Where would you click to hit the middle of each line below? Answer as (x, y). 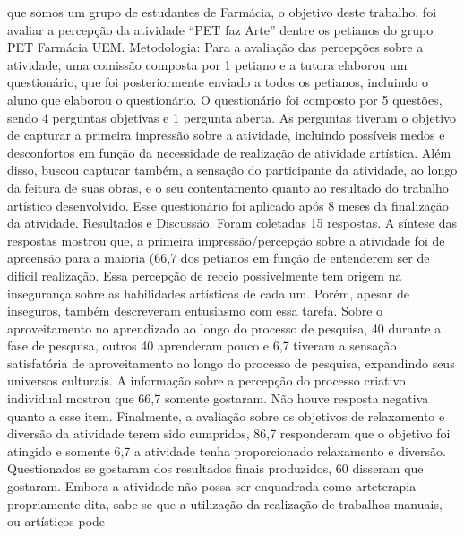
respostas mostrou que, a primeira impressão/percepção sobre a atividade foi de (226, 240)
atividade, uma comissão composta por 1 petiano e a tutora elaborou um (207, 64)
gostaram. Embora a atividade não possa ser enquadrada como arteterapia (212, 486)
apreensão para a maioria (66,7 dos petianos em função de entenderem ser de (219, 258)
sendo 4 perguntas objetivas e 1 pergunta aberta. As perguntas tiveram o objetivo (232, 117)
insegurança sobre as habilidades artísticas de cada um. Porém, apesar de (208, 293)
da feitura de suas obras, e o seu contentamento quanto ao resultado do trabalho (228, 187)
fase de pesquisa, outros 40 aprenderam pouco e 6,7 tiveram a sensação (202, 346)
